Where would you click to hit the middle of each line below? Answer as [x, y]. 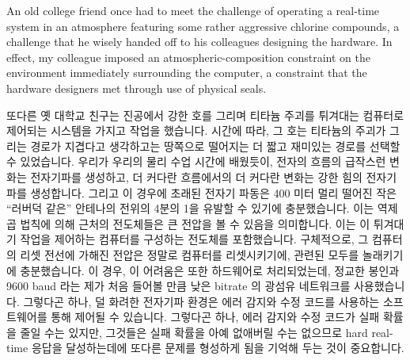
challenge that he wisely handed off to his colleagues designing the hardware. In [199, 42]
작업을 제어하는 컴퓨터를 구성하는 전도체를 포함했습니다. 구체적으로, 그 [194, 239]
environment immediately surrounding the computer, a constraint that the [187, 73]
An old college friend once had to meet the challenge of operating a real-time [193, 10]
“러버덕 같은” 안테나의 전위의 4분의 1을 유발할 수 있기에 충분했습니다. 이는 [190, 208]
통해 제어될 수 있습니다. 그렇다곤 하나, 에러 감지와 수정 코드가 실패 [215, 317]
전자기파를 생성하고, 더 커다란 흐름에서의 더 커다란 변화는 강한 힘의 [196, 176]
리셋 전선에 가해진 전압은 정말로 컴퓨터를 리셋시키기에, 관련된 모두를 [190, 254]
